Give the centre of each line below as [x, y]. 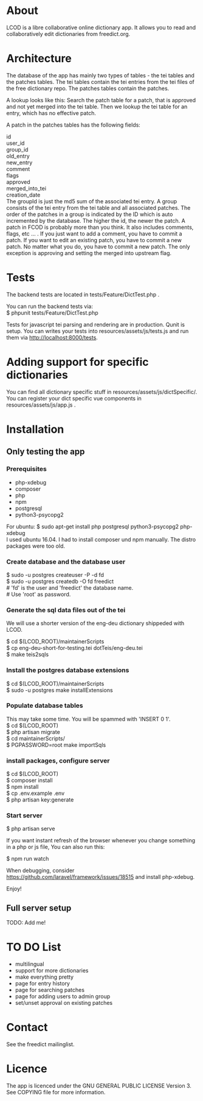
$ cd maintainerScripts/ [36, 738]
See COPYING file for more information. [56, 1092]
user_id [15, 143]
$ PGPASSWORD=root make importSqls [56, 745]
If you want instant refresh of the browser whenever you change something [101, 841]
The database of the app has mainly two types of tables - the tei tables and [100, 75]
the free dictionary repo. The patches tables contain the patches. [88, 88]
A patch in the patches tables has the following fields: [74, 125]
